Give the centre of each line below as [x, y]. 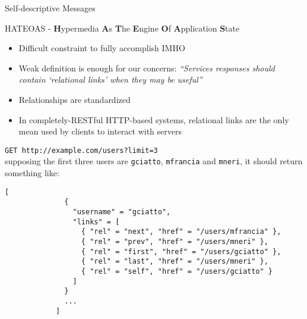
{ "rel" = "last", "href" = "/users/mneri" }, [175, 262]
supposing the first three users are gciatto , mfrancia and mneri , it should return [154, 161]
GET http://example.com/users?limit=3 [81, 150]
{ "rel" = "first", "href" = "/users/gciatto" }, [181, 251]
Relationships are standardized [75, 99]
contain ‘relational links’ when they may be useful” [110, 79]
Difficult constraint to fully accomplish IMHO [102, 48]
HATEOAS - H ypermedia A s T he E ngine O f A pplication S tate [122, 28]
